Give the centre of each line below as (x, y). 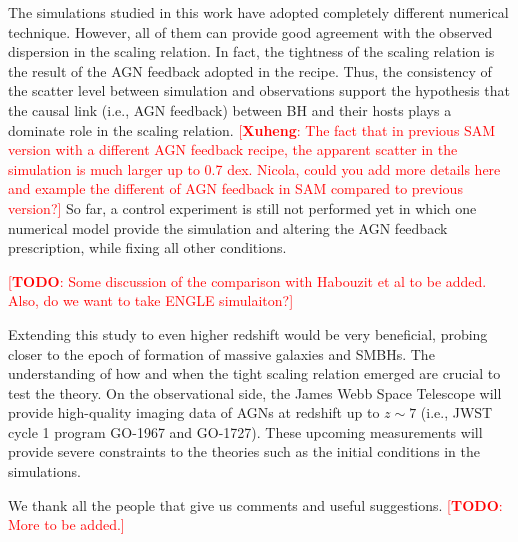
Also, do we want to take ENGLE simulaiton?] (151, 300)
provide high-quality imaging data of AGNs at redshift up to (194, 412)
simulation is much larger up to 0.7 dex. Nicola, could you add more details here (254, 168)
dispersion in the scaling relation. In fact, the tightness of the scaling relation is (251, 51)
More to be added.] (66, 524)
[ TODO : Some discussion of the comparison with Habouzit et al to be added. (247, 280)
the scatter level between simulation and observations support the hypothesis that (259, 90)
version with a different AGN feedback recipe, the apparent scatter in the (233, 149)
